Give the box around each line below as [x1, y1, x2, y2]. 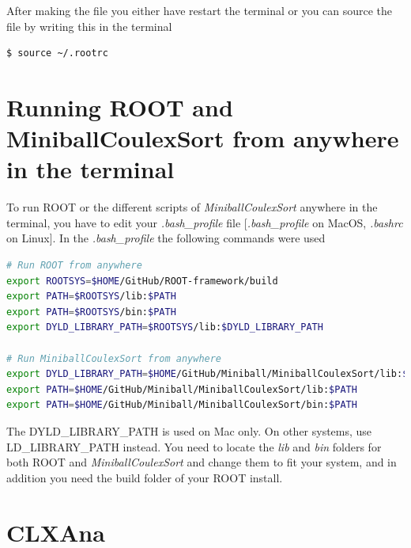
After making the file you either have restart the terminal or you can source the [6, 2, 393, 18]
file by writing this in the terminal [6, 17, 172, 34]
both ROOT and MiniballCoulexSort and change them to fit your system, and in [6, 454, 397, 470]
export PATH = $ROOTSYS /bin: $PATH [6, 306, 176, 318]
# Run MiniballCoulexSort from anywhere [6, 352, 222, 364]
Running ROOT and [6, 90, 233, 123]
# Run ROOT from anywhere [6, 260, 142, 272]
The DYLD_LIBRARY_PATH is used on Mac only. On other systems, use [6, 423, 372, 439]
